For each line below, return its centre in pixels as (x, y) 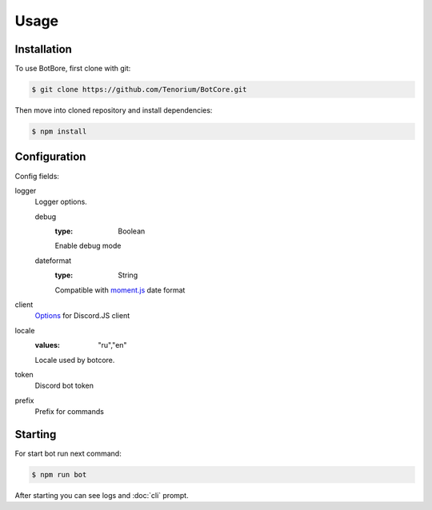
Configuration (50, 157)
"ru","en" (112, 345)
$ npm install (59, 131)
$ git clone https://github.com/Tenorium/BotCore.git (139, 90)
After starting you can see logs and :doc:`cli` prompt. (102, 496)
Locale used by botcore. (75, 360)
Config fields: (37, 176)
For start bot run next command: (68, 454)
